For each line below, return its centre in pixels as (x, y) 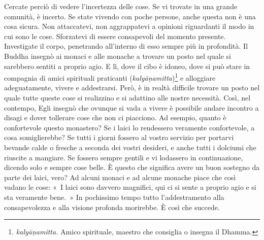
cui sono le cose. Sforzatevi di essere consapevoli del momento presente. (115, 36)
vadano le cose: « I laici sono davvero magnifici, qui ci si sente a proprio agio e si (130, 187)
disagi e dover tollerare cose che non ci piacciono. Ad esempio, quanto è (115, 117)
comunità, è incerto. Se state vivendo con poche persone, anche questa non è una (130, 16)
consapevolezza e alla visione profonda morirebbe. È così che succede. (112, 207)
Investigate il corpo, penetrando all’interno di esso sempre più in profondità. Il (126, 46)
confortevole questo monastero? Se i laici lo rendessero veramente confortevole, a (129, 127)
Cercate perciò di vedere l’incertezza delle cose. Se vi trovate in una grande (121, 6)
